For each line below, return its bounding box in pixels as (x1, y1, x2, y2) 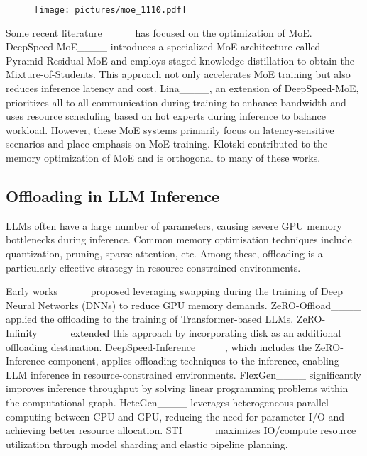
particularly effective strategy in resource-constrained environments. (6, 260, 301, 274)
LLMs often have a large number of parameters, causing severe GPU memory (6, 218, 342, 233)
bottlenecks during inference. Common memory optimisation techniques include (6, 232, 352, 247)
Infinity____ (6, 325, 67, 340)
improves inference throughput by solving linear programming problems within (6, 381, 349, 396)
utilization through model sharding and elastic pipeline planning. (6, 436, 288, 451)
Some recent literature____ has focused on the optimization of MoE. (6, 25, 312, 40)
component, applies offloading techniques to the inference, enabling (48, 353, 339, 368)
